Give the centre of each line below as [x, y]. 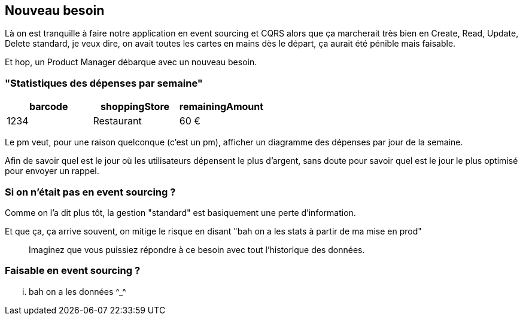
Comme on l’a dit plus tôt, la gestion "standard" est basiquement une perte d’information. [180, 212]
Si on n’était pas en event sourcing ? [90, 192]
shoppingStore [135, 107]
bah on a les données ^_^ [77, 291]
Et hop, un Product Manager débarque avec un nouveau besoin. [131, 62]
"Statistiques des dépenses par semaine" [104, 83]
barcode [48, 107]
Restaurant [117, 121]
